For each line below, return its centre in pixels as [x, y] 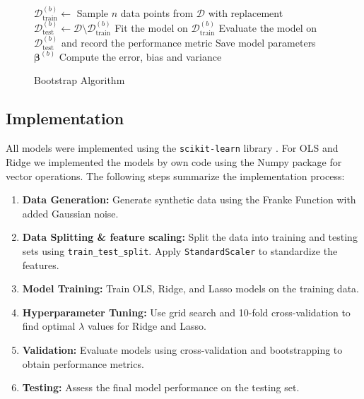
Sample [93, 12]
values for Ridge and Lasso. [147, 326]
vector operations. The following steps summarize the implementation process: [175, 175]
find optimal [49, 326]
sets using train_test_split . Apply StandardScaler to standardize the [180, 250]
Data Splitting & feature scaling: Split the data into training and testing [190, 237]
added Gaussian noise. [70, 213]
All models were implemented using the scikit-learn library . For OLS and [172, 148]
